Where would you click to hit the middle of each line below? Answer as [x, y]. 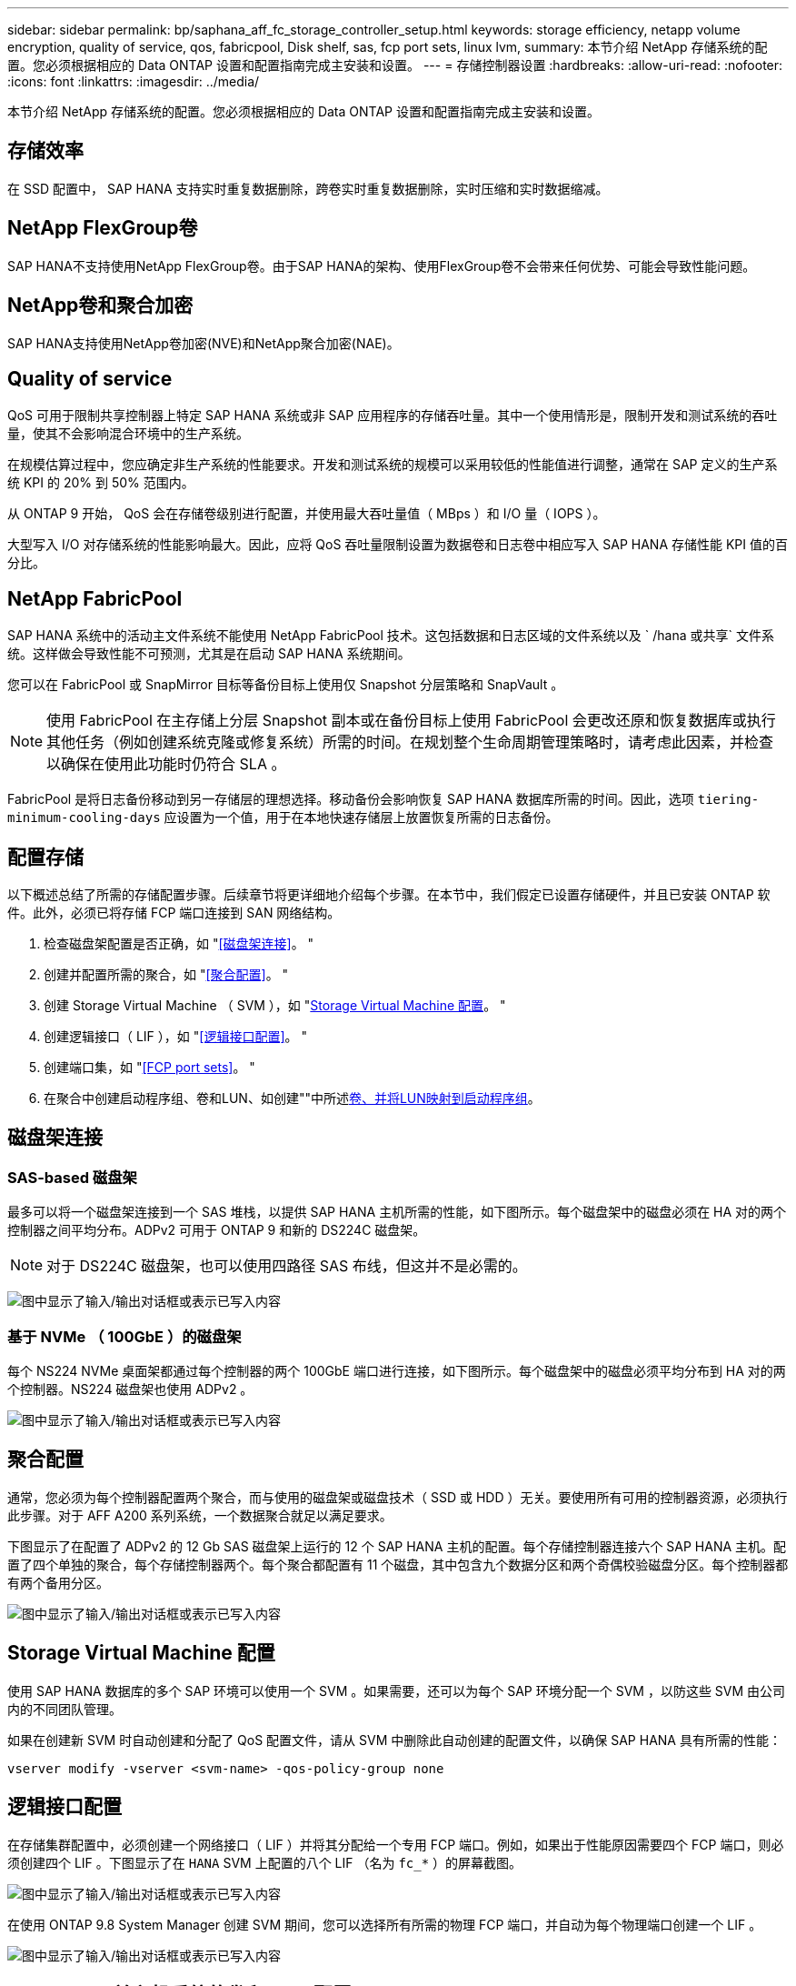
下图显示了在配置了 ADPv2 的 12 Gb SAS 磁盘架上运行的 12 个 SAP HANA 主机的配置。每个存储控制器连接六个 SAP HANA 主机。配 [397, 1546]
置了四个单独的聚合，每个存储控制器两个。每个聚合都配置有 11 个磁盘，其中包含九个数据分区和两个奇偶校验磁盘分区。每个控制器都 [398, 1564]
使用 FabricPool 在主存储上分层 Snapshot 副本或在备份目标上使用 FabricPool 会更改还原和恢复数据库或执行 [411, 721]
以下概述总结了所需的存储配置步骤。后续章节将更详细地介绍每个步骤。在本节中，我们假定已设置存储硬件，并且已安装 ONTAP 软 [389, 895]
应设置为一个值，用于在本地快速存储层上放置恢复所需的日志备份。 [361, 817]
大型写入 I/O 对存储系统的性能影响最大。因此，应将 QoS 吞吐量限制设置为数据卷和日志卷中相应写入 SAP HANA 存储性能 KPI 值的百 [398, 545]
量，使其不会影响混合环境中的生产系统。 [128, 434]
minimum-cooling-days [84, 818]
